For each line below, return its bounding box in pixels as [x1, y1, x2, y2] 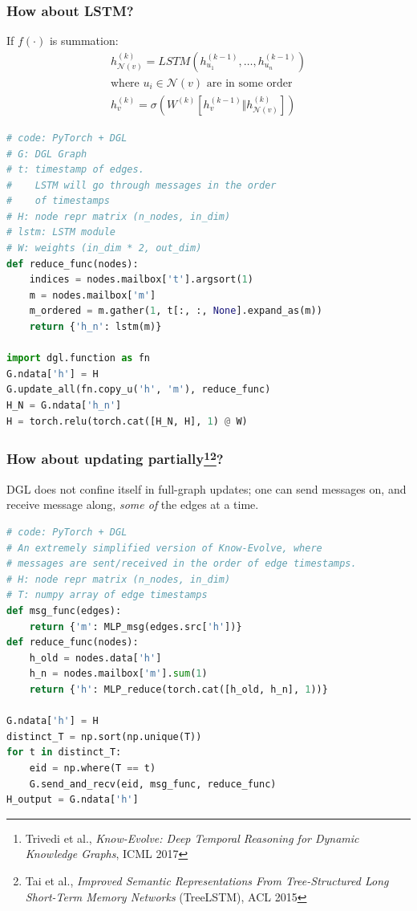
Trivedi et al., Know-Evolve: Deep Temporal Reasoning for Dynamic [25, 829, 359, 846]
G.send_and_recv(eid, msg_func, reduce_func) [29, 778, 277, 790]
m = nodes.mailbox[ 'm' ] [29, 289, 156, 301]
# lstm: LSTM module [6, 226, 116, 238]
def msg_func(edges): [6, 605, 122, 617]
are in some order [206, 77, 293, 89]
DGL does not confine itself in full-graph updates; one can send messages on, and [6, 480, 407, 497]
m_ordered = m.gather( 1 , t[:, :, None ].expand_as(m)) [29, 305, 322, 317]
